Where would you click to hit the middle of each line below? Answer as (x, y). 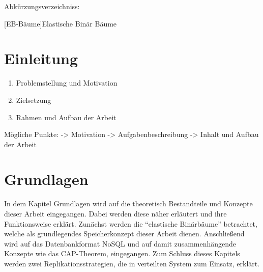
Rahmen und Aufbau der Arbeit (66, 117)
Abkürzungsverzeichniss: (42, 6)
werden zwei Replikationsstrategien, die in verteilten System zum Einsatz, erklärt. (132, 263)
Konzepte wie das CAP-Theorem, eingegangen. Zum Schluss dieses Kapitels (122, 253)
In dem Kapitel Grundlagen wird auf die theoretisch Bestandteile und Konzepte (128, 203)
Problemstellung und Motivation (67, 83)
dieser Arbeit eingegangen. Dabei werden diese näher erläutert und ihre (115, 213)
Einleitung (41, 58)
